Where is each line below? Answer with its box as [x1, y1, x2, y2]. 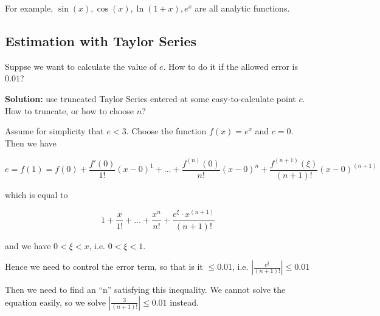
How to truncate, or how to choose [5, 104, 134, 117]
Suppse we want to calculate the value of [5, 60, 157, 72]
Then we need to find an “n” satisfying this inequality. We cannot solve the [5, 283, 286, 296]
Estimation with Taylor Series [5, 31, 197, 50]
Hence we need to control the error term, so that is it [5, 260, 203, 273]
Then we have [5, 136, 57, 149]
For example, [5, 2, 54, 14]
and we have [5, 239, 51, 252]
